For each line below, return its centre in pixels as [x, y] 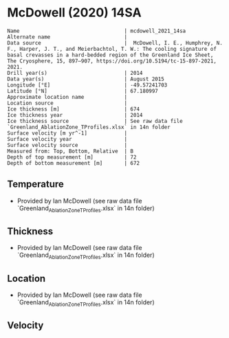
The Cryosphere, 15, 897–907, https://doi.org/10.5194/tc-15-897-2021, [112, 61]
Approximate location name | [67, 97]
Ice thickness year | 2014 [75, 115]
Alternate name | [67, 37]
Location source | [67, 103]
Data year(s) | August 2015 [86, 79]
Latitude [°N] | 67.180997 [83, 91]
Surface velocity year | [67, 139]
